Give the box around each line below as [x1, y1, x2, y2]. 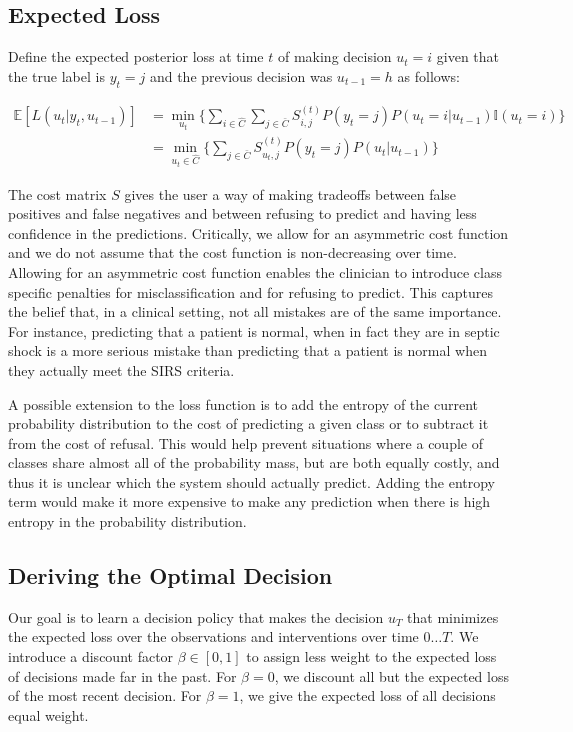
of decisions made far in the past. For [8, 665, 237, 686]
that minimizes [407, 606, 499, 627]
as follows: [397, 65, 460, 86]
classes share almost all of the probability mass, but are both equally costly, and [8, 452, 500, 473]
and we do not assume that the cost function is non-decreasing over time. [8, 242, 457, 263]
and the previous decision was [149, 65, 333, 86]
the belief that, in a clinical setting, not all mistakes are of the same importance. [8, 301, 502, 322]
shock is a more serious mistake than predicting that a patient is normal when [8, 340, 487, 361]
